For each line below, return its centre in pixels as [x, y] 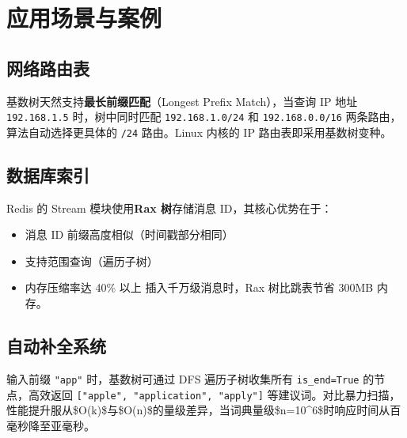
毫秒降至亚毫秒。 [51, 425]
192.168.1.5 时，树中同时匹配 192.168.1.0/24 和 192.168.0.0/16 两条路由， [204, 117]
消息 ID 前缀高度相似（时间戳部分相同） [129, 234]
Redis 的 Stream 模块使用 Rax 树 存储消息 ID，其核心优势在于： [169, 208]
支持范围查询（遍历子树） [91, 261]
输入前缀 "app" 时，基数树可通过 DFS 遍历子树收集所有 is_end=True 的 [190, 378]
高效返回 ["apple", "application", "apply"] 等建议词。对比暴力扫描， [214, 394]
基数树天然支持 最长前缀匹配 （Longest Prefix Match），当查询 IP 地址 [182, 101]
